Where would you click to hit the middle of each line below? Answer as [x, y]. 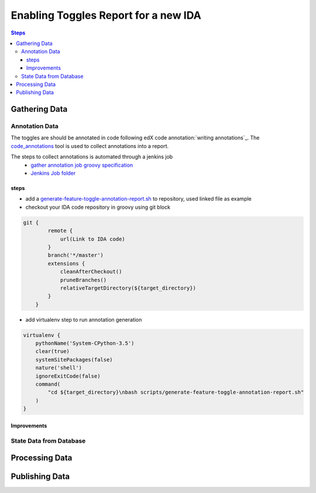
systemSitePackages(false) [74, 359]
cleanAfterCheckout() [91, 272]
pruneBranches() [83, 280]
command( [48, 384]
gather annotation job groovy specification [82, 165]
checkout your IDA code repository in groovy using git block [98, 207]
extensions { [66, 263]
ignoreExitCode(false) [68, 376]
